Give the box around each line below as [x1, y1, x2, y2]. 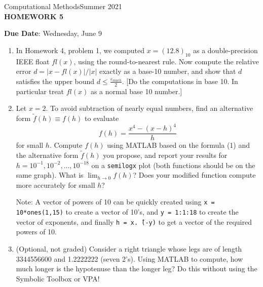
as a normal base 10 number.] [90, 86, 182, 96]
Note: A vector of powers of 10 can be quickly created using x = [16, 196, 215, 207]
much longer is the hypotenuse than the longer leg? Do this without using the [16, 263, 257, 274]
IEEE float [16, 56, 50, 66]
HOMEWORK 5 [4, 11, 63, 21]
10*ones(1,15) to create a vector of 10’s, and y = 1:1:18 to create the [16, 207, 239, 217]
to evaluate [85, 113, 119, 123]
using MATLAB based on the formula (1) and [107, 140, 250, 150]
